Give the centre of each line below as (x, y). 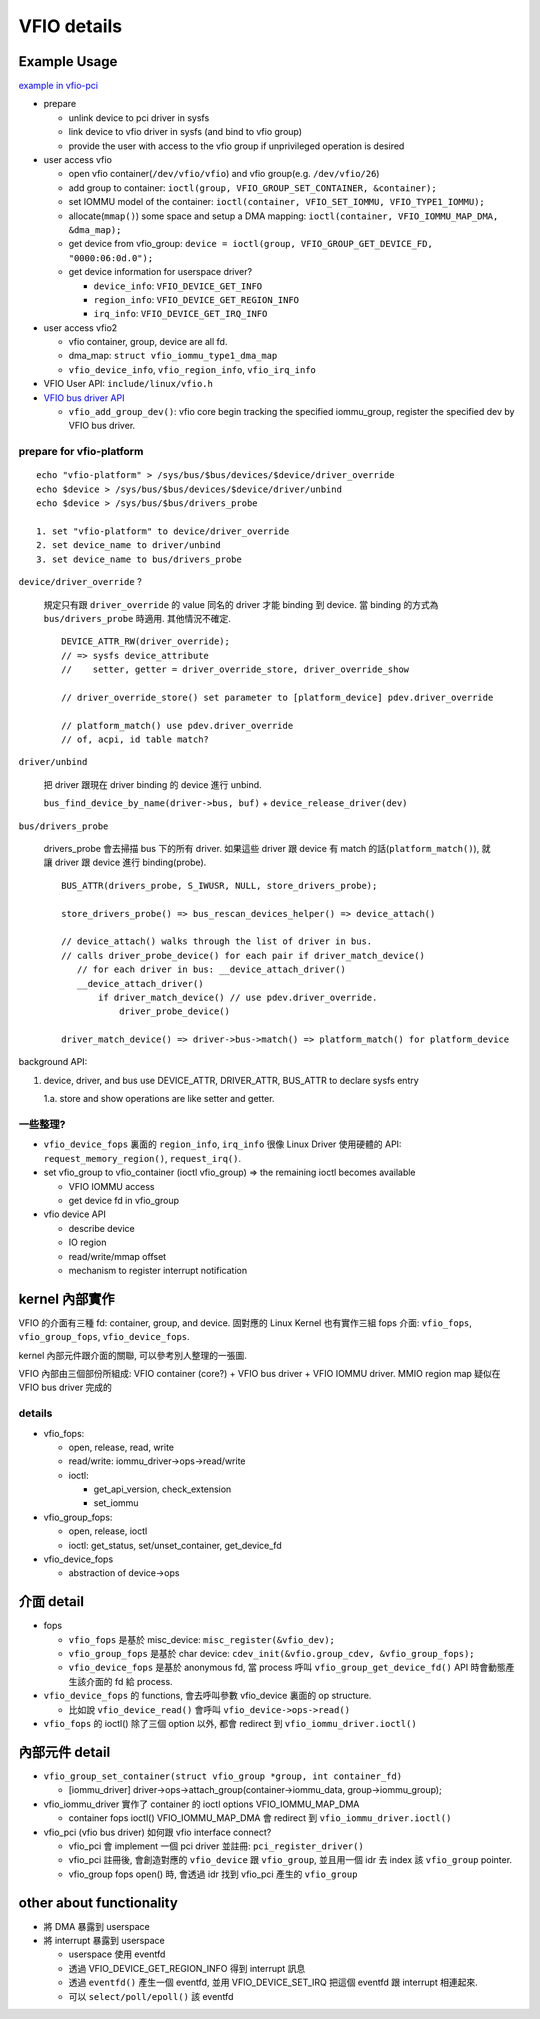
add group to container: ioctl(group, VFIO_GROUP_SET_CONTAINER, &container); (252, 187)
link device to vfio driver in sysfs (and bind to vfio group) (185, 132)
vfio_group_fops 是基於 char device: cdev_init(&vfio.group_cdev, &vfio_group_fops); (271, 1654)
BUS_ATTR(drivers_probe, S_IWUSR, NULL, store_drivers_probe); (219, 885)
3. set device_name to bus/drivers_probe (139, 559)
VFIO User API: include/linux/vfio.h (128, 384)
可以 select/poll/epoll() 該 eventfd (151, 1996)
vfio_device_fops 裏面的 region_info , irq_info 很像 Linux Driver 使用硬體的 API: (222, 1144)
